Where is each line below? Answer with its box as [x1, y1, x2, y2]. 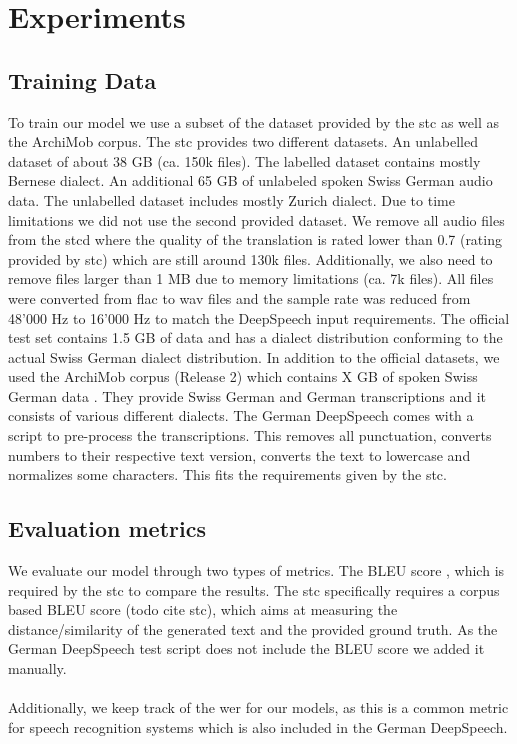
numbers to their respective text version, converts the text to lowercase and [8, 444, 471, 465]
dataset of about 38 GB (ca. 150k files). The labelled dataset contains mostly [8, 150, 481, 171]
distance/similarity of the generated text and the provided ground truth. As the [8, 618, 498, 639]
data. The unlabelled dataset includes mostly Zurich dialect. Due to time [8, 189, 455, 210]
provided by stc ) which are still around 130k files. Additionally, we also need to [8, 248, 493, 269]
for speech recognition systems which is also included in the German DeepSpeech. [8, 716, 508, 737]
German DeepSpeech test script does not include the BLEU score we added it [8, 638, 485, 659]
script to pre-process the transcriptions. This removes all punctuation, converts [8, 425, 492, 446]
